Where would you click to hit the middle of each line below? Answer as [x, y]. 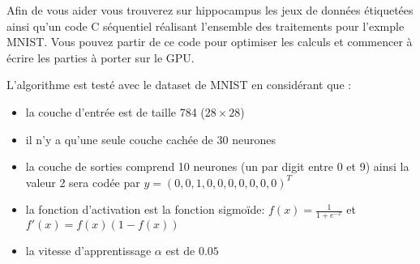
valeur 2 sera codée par [83, 182]
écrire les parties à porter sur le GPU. [101, 57]
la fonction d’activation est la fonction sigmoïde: [145, 209]
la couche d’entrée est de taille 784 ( [115, 111]
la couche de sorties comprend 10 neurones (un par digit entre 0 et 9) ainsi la [217, 166]
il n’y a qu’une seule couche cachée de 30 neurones [150, 139]
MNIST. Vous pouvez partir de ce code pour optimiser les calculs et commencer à [210, 42]
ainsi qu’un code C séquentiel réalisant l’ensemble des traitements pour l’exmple [206, 26]
